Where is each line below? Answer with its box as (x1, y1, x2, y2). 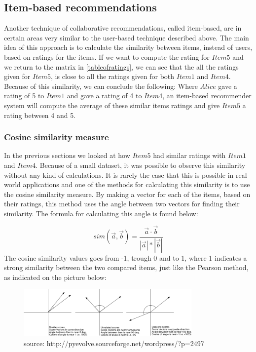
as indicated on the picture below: (4, 272, 107, 282)
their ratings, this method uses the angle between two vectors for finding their (4, 198, 240, 209)
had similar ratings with (153, 150, 226, 160)
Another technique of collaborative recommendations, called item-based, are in (4, 23, 242, 33)
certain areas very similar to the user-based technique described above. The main (4, 32, 249, 42)
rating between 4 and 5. (4, 110, 76, 120)
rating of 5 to (4, 90, 44, 101)
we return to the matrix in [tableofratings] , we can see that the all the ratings (4, 61, 239, 72)
